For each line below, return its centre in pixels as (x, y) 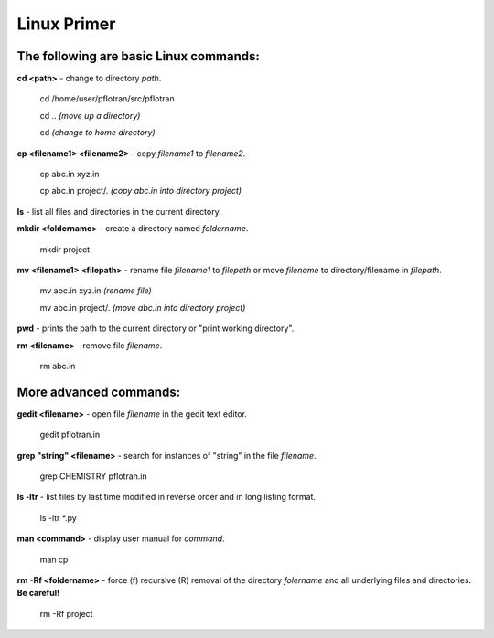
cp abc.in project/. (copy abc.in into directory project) (141, 191)
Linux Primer (66, 24)
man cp (54, 559)
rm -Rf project (66, 613)
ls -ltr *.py (58, 517)
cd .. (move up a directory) (90, 115)
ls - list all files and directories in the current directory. (119, 211)
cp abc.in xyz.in (70, 175)
